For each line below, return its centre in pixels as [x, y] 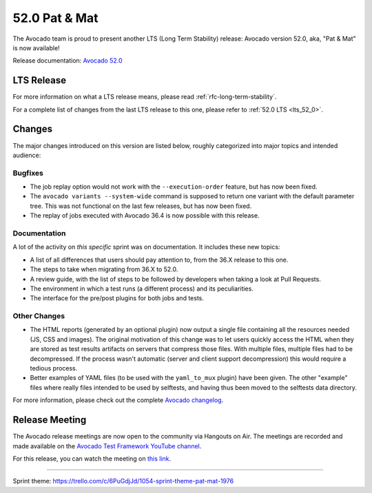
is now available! [36, 48]
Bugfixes [28, 173]
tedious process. [54, 368]
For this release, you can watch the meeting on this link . [92, 459]
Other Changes [39, 316]
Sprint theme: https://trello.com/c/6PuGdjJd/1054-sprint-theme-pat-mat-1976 [123, 481]
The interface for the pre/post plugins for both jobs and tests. [117, 298]
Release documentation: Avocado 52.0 [68, 61]
